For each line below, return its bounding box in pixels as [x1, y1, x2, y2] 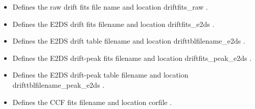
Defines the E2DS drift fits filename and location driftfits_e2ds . [12, 18, 215, 29]
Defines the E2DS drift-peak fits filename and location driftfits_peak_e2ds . [12, 52, 252, 63]
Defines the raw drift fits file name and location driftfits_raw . [12, 2, 208, 12]
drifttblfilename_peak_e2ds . [12, 79, 105, 90]
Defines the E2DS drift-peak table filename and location [12, 69, 189, 80]
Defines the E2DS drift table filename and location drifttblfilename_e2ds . [12, 35, 245, 46]
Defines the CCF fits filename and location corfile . [12, 96, 172, 107]
